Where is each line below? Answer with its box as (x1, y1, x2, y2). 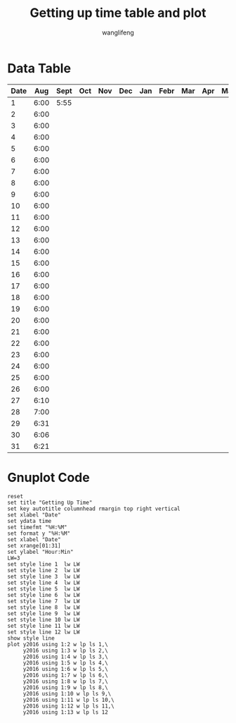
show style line (7, 634, 55, 642)
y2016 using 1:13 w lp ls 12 (22, 708, 109, 716)
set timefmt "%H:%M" (7, 524, 68, 531)
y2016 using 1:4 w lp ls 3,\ (22, 653, 109, 660)
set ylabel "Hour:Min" (7, 548, 74, 555)
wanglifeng (101, 28, 135, 37)
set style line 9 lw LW (7, 610, 80, 617)
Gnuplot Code (7, 469, 90, 486)
